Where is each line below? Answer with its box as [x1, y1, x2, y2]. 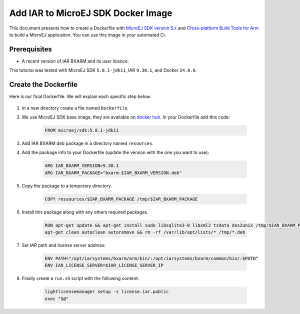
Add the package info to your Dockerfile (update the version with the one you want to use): [21, 149, 209, 155]
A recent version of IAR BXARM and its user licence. [21, 58, 129, 64]
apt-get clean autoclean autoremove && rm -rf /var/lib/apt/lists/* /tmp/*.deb [44, 229, 245, 235]
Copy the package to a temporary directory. [21, 182, 112, 188]
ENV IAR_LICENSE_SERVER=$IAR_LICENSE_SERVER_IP [44, 262, 163, 268]
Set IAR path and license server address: [21, 242, 106, 248]
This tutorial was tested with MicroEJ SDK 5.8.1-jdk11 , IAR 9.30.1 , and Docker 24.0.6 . [9, 67, 197, 73]
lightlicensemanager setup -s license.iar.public [44, 289, 169, 294]
